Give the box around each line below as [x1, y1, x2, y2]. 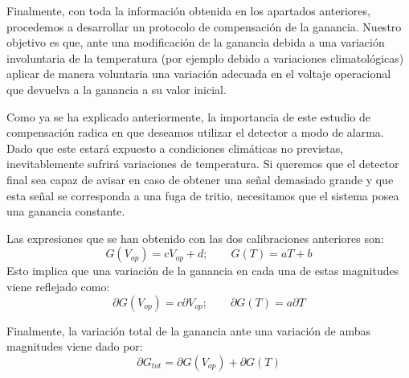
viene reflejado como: [6, 277, 110, 294]
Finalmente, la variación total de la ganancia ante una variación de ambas [6, 322, 371, 339]
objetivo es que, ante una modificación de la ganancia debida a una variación [6, 34, 385, 51]
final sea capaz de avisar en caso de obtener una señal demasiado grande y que [6, 171, 394, 187]
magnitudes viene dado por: [6, 338, 143, 355]
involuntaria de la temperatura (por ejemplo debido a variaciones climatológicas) [6, 49, 404, 66]
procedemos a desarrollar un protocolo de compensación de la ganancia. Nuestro [6, 18, 402, 35]
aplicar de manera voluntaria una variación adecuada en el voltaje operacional [6, 65, 391, 82]
